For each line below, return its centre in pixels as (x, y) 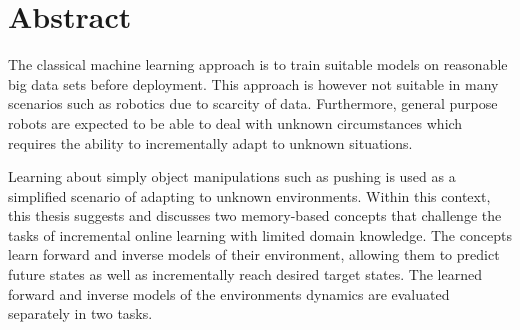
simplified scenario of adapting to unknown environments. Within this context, (249, 195)
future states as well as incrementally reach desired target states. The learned (245, 274)
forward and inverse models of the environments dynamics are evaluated (229, 293)
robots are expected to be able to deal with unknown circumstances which (235, 122)
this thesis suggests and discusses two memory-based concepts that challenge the (255, 215)
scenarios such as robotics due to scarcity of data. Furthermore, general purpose (253, 103)
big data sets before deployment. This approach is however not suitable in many (253, 83)
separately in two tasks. (80, 313)
